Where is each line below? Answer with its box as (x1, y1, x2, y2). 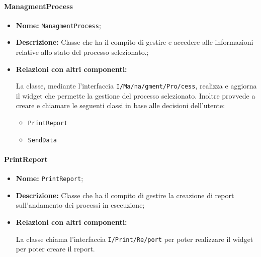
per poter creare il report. (16, 243, 95, 254)
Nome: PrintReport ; (16, 173, 83, 184)
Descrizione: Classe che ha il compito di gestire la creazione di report (16, 190, 234, 200)
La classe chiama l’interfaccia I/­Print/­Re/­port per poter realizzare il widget (16, 233, 253, 244)
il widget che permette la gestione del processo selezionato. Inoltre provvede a (16, 90, 255, 101)
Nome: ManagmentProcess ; (16, 20, 101, 30)
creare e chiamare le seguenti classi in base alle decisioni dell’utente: (16, 100, 225, 111)
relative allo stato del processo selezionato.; (16, 47, 149, 57)
